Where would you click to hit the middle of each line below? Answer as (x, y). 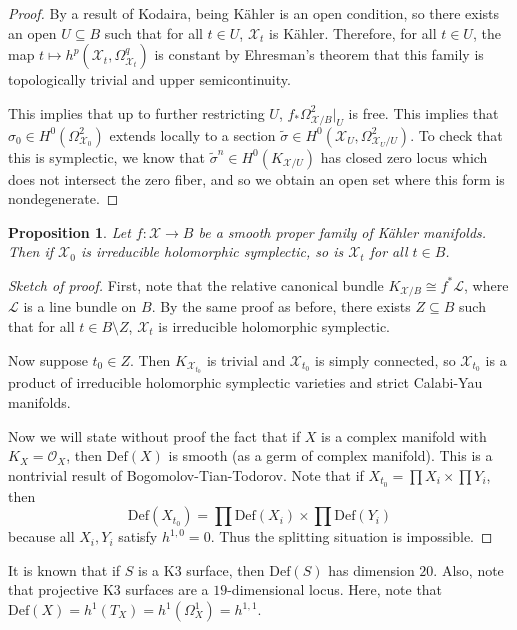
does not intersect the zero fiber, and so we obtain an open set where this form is (256, 178)
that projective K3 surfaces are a (108, 589)
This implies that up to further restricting (136, 112)
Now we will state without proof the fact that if (154, 435)
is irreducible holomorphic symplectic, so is (212, 251)
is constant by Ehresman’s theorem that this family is (319, 54)
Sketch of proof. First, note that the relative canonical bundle (196, 284)
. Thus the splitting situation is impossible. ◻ (351, 536)
